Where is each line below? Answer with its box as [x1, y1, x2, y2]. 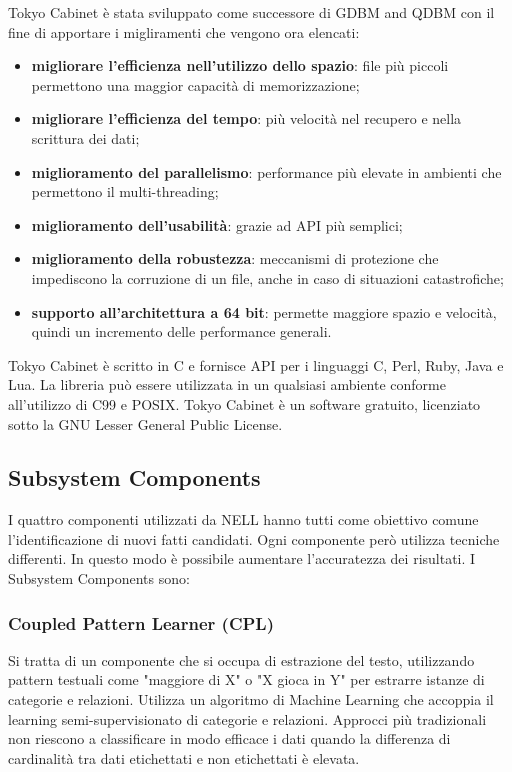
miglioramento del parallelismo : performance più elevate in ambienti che [31, 161, 502, 182]
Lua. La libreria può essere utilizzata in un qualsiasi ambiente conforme [8, 374, 446, 395]
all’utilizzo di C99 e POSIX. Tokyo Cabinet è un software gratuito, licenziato [8, 393, 481, 414]
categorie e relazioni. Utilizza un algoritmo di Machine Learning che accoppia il [8, 689, 494, 710]
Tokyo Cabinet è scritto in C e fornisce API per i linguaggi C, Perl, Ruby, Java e [8, 354, 504, 375]
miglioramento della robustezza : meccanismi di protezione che [31, 248, 439, 269]
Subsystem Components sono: [8, 568, 190, 589]
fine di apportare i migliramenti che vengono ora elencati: [8, 21, 360, 42]
